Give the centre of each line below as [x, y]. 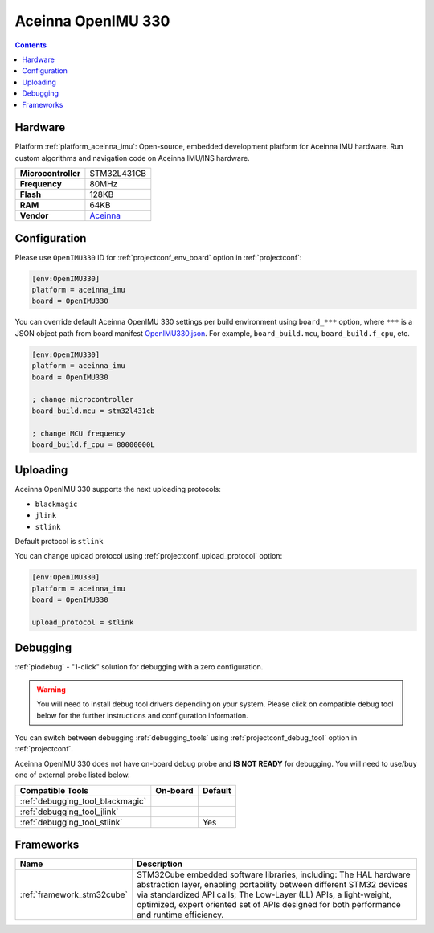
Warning [51, 689]
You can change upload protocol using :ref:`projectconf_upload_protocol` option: [149, 556]
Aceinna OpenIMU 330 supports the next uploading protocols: [118, 489]
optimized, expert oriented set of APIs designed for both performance [269, 905]
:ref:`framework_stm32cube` [74, 894]
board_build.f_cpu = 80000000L [94, 444]
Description [160, 864]
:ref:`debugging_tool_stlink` [71, 822]
